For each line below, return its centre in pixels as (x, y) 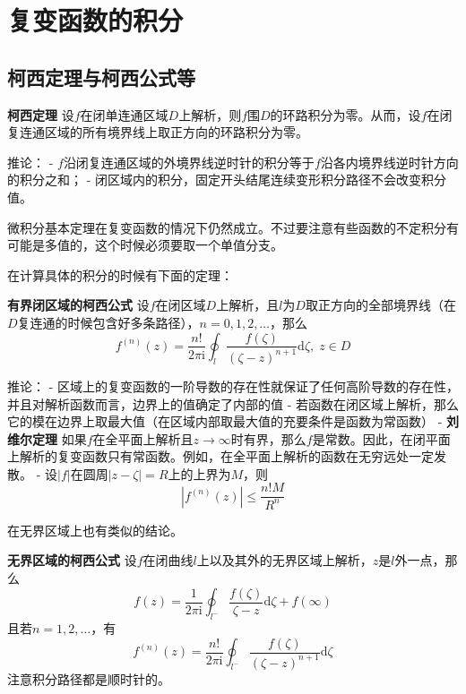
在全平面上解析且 (143, 438)
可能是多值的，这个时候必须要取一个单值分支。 (145, 245)
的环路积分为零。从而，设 (345, 114)
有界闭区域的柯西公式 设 (78, 305)
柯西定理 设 (41, 114)
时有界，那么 (268, 438)
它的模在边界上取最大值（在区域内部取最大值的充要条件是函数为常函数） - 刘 (233, 421)
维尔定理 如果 (47, 438)
